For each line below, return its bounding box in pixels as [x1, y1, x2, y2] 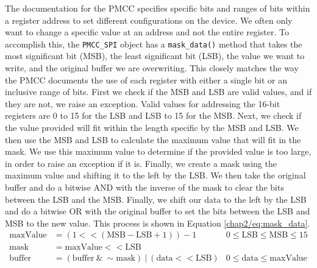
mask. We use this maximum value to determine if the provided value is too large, [5, 145, 312, 158]
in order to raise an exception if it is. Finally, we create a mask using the [5, 157, 277, 169]
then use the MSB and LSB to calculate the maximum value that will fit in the [5, 133, 301, 146]
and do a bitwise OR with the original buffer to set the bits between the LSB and [5, 205, 310, 217]
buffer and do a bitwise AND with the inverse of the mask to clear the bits [5, 180, 284, 193]
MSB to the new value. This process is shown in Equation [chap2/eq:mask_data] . [5, 216, 310, 229]
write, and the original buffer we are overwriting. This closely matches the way [5, 62, 299, 74]
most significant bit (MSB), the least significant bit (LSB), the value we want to [5, 49, 305, 62]
